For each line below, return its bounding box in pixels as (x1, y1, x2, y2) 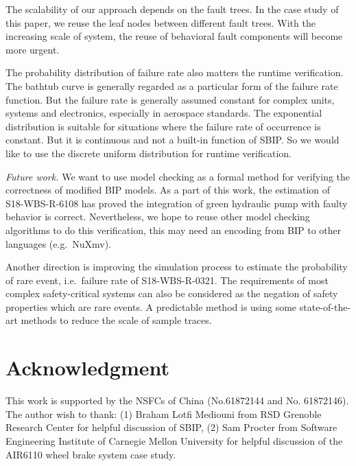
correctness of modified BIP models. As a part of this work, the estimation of (5, 183, 331, 197)
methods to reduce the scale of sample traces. (21, 313, 212, 327)
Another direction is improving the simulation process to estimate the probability (5, 259, 348, 274)
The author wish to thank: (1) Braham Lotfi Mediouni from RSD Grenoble (5, 406, 322, 421)
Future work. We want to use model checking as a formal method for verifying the (5, 169, 351, 183)
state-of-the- (299, 299, 351, 314)
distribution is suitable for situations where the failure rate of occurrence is (5, 119, 321, 133)
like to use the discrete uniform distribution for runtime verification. (5, 145, 292, 160)
